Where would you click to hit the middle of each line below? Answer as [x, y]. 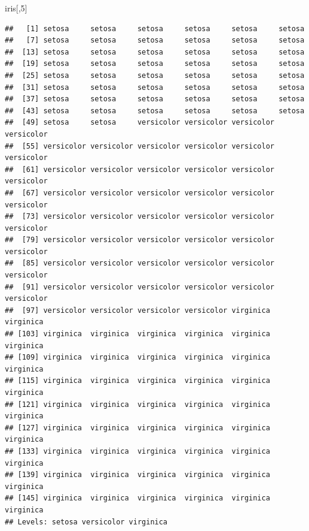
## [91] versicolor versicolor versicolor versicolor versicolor [140, 287]
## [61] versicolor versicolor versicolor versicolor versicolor [140, 169]
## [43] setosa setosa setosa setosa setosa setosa [155, 111]
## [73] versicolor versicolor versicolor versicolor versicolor [140, 217]
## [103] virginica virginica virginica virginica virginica [137, 334]
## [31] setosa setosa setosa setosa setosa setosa [155, 87]
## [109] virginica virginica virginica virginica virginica [137, 357]
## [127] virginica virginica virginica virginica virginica [137, 428]
